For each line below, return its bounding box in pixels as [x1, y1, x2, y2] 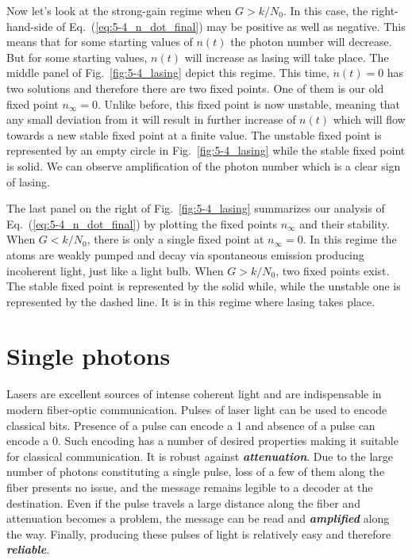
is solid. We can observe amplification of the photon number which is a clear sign [6, 157, 401, 174]
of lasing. [6, 173, 50, 190]
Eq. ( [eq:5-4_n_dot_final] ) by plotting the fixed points [6, 215, 278, 232]
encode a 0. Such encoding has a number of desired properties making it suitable [6, 432, 399, 449]
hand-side [6, 17, 53, 34]
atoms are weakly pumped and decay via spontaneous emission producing [6, 246, 364, 263]
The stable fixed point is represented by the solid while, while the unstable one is [6, 278, 401, 294]
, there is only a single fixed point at [87, 231, 264, 247]
